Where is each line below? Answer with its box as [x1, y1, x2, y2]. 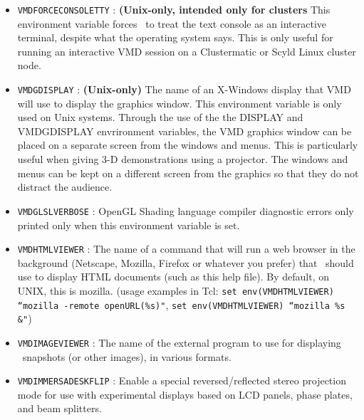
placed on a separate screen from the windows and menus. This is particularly [17, 137, 358, 152]
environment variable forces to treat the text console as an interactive [17, 16, 327, 31]
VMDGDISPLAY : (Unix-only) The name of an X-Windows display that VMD [17, 82, 351, 97]
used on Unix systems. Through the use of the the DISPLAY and [17, 110, 303, 125]
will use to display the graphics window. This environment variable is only [17, 95, 342, 110]
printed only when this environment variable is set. [17, 217, 240, 232]
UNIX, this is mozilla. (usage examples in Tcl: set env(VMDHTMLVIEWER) [17, 283, 334, 298]
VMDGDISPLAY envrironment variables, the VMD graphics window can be [17, 123, 352, 138]
